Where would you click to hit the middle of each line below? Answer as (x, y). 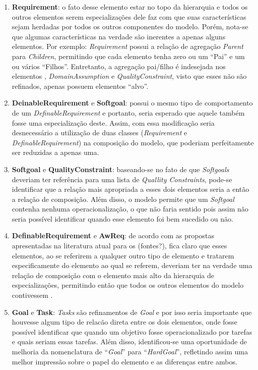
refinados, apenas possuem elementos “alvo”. (80, 86)
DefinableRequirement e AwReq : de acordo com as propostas (113, 235)
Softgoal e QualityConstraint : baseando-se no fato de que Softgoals (120, 169)
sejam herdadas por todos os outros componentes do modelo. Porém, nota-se (130, 27)
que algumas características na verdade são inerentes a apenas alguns (119, 36)
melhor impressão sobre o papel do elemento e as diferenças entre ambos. (124, 361)
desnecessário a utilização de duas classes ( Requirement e (100, 133)
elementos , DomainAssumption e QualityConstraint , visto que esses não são (129, 76)
